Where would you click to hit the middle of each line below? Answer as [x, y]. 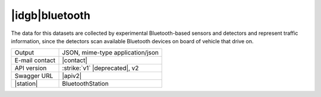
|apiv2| [72, 76]
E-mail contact [35, 60]
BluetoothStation [86, 84]
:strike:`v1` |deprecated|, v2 [100, 68]
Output [24, 53]
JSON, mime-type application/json [110, 53]
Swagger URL [34, 76]
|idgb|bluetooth [51, 15]
